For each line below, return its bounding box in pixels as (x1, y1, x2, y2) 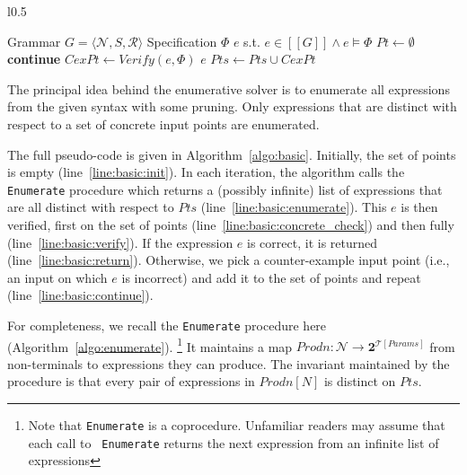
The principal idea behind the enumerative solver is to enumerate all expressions (7, 79, 450, 98)
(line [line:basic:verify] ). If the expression (7, 233, 233, 251)
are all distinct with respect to (7, 198, 174, 216)
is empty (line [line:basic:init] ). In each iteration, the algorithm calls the (7, 163, 405, 181)
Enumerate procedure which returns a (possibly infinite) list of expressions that (7, 180, 443, 198)
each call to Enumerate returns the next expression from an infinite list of (28, 433, 439, 452)
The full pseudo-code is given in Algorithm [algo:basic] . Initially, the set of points (7, 145, 456, 163)
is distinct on (323, 372, 396, 391)
